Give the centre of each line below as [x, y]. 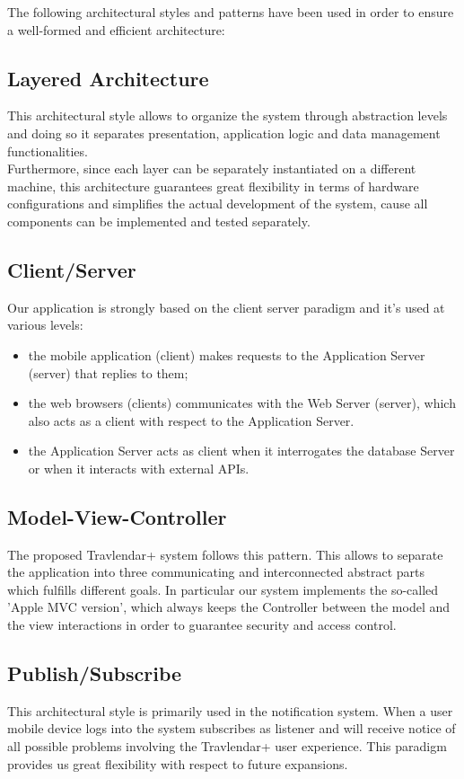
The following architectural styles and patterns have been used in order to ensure [231, 12]
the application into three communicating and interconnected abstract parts [216, 572]
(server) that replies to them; [108, 372]
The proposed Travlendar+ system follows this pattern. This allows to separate [225, 554]
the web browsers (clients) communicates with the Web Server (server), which [242, 403]
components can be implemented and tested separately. [159, 221]
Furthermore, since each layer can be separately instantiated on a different [212, 168]
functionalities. [48, 150]
